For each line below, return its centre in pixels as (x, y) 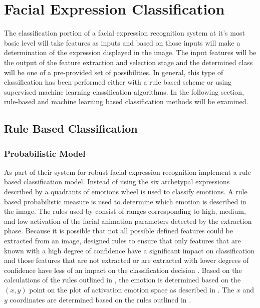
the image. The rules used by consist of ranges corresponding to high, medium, (125, 211)
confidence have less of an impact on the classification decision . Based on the (123, 270)
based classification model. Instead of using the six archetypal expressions (117, 182)
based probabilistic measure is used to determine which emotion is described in (125, 201)
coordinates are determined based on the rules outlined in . (100, 299)
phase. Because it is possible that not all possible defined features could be (119, 231)
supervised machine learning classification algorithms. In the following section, (124, 91)
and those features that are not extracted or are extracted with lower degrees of (126, 260)
